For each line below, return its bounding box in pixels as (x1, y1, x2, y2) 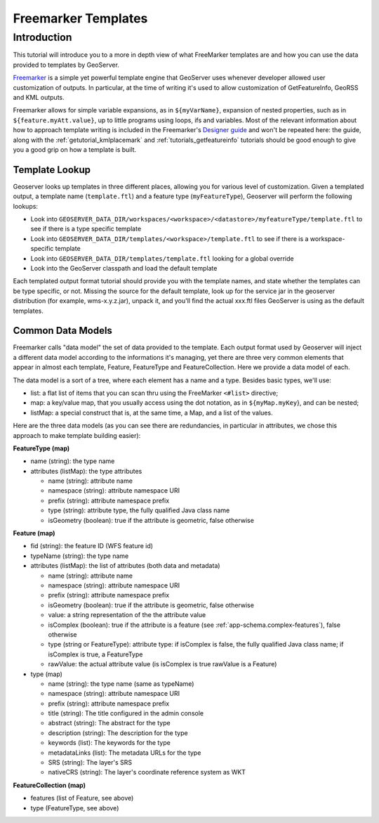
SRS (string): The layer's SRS (48, 758, 133, 767)
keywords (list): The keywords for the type (48, 739, 171, 747)
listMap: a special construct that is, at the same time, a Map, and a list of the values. (30, 408, 273, 417)
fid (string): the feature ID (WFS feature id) (30, 542, 154, 550)
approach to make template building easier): (13, 431, 141, 439)
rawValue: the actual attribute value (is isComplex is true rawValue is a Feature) (48, 660, 277, 668)
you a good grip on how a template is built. (13, 145, 137, 154)
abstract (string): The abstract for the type (48, 719, 171, 727)
